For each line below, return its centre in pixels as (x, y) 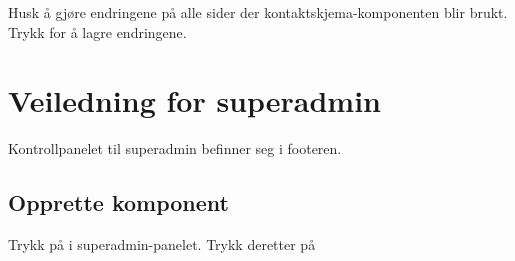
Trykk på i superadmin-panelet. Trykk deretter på (162, 244)
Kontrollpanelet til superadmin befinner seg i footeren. (175, 148)
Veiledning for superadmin (194, 100)
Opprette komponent (118, 202)
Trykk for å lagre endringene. (97, 31)
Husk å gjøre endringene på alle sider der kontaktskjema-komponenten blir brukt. (258, 12)
